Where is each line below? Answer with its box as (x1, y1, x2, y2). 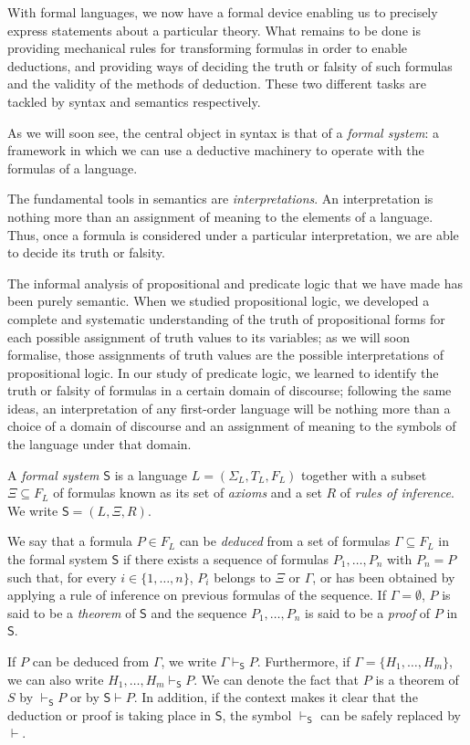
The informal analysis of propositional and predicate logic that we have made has (7, 273, 463, 292)
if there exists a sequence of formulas (122, 550, 329, 569)
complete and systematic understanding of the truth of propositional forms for (7, 309, 445, 328)
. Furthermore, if (256, 652, 350, 670)
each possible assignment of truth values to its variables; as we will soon (7, 327, 410, 346)
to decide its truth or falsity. (7, 243, 165, 262)
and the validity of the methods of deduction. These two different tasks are (7, 74, 426, 93)
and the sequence (151, 603, 247, 622)
